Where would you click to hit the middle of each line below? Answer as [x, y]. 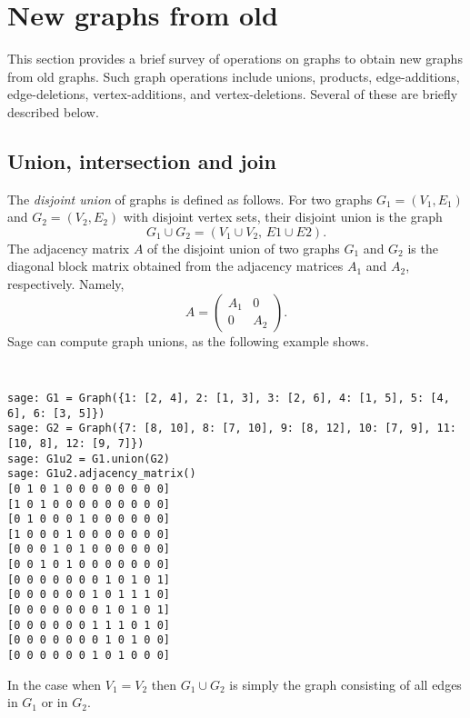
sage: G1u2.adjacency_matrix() [102, 474]
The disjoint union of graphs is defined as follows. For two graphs [190, 199]
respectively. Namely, [66, 284]
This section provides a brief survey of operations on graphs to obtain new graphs [235, 59]
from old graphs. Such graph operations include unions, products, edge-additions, [234, 76]
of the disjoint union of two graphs [244, 248]
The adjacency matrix [69, 248]
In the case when [55, 684]
